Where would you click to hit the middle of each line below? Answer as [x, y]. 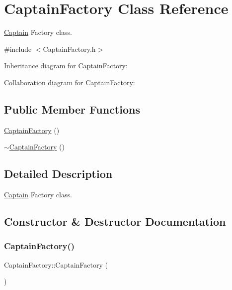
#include [18, 49]
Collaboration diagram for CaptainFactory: [70, 82]
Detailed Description [58, 174]
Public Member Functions [72, 109]
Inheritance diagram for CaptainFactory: [66, 66]
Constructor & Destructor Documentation [115, 221]
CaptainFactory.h [69, 49]
